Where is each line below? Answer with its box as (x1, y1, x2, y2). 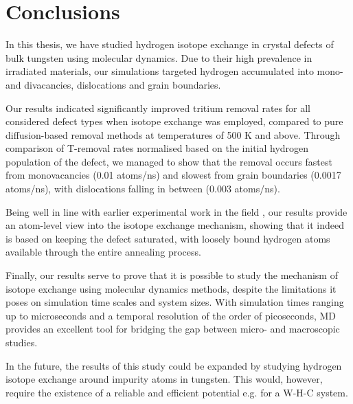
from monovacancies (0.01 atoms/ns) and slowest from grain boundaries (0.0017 (5, 168, 341, 182)
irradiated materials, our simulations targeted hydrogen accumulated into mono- (5, 64, 343, 78)
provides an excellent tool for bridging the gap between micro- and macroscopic (5, 322, 340, 336)
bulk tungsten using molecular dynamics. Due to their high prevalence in (5, 50, 312, 65)
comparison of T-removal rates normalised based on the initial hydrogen (5, 141, 309, 155)
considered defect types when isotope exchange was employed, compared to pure (5, 114, 343, 128)
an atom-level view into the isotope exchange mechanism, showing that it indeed (5, 218, 344, 232)
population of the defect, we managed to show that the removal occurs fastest (5, 154, 332, 168)
